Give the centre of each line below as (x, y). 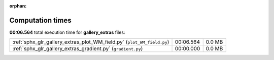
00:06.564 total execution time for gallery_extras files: (67, 32)
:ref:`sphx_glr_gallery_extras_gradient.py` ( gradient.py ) (78, 49)
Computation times (40, 20)
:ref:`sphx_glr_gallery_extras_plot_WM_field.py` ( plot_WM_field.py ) (91, 42)
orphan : (18, 6)
